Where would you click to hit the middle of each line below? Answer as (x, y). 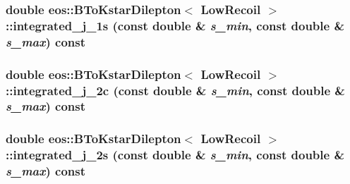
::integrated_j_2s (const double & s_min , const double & (175, 155)
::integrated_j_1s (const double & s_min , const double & (175, 25)
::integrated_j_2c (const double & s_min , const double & (175, 90)
